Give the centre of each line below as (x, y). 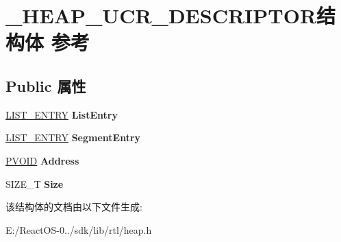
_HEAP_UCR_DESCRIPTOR (161, 15)
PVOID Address (42, 160)
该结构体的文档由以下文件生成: (74, 207)
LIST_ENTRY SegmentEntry (73, 137)
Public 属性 (46, 85)
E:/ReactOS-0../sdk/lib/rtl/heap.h (79, 229)
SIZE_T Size (35, 183)
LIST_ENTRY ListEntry (62, 114)
